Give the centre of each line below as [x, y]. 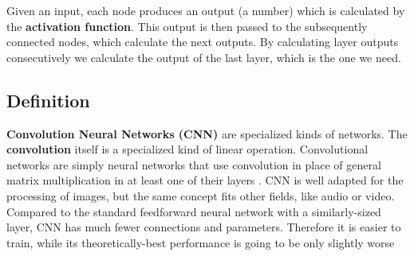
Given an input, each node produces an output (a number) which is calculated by [206, 10]
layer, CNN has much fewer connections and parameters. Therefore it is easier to [204, 227]
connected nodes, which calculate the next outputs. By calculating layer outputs [203, 42]
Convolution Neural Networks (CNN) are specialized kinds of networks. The [207, 133]
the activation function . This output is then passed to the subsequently [187, 26]
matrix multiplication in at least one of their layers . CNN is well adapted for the [205, 180]
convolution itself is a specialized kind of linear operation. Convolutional [187, 149]
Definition [48, 100]
